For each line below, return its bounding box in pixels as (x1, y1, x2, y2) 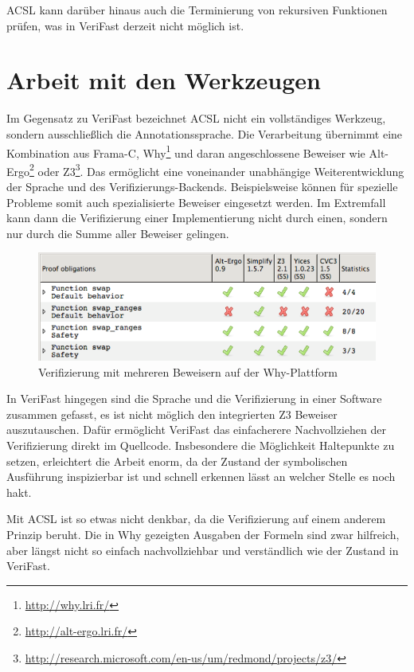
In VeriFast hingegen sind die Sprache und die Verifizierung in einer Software (6, 390, 382, 407)
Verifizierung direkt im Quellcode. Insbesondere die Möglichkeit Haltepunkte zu (6, 436, 395, 453)
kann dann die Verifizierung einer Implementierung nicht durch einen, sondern (6, 209, 388, 226)
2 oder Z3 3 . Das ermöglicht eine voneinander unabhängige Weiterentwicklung (29, 160, 404, 179)
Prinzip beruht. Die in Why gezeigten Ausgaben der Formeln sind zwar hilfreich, (6, 525, 400, 542)
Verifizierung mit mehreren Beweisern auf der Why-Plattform (38, 363, 338, 380)
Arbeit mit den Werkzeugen (6, 64, 321, 96)
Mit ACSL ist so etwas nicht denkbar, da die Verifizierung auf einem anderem (6, 510, 386, 527)
